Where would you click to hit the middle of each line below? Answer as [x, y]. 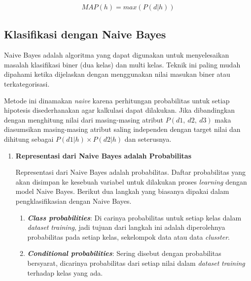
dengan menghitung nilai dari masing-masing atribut [84, 119]
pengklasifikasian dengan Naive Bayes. [73, 201]
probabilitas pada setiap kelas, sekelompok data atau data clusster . [128, 236]
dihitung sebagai [29, 139]
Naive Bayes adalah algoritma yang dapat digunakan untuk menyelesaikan [117, 55]
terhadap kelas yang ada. [65, 272]
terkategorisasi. [27, 84]
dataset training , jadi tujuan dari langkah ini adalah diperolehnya [126, 227]
